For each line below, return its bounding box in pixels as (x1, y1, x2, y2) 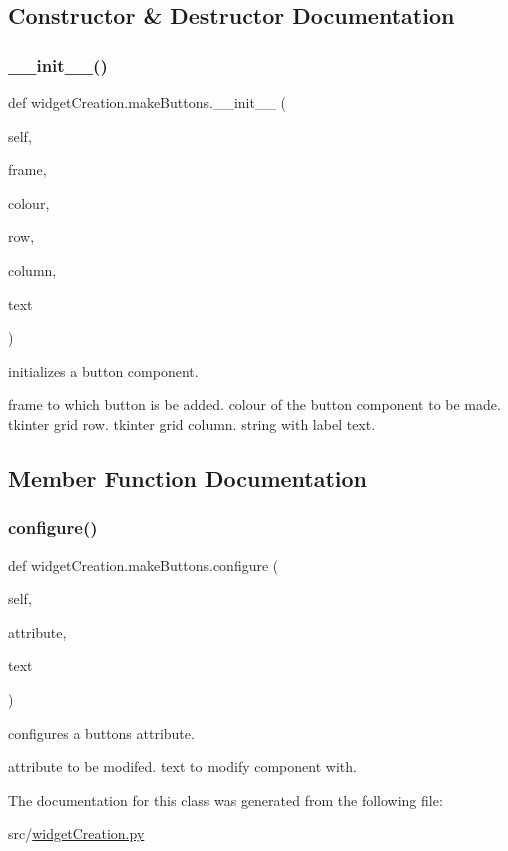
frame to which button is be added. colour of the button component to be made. (8, 394, 501, 415)
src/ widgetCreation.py (8, 823, 145, 844)
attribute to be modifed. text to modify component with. (8, 756, 357, 777)
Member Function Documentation (8, 462, 368, 493)
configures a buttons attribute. (8, 722, 195, 743)
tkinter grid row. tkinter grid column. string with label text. (8, 413, 376, 434)
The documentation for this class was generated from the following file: (8, 789, 443, 810)
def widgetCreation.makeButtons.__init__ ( (8, 92, 286, 112)
